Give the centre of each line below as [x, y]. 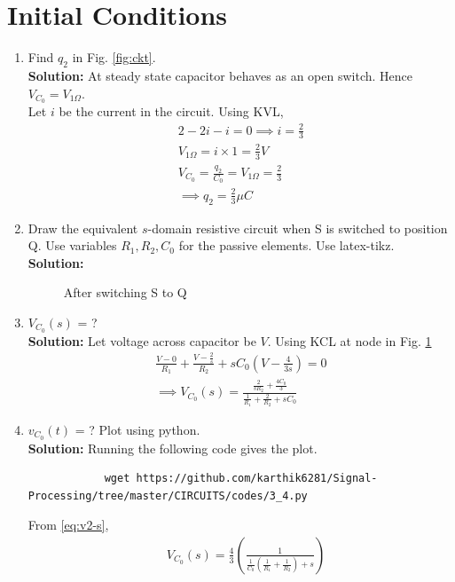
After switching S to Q [125, 292]
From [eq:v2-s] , [68, 525]
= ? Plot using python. [137, 429]
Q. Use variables [72, 245]
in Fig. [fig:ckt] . [114, 57]
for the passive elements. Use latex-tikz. [286, 245]
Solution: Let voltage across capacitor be [142, 340]
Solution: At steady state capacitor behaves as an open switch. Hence [220, 75]
